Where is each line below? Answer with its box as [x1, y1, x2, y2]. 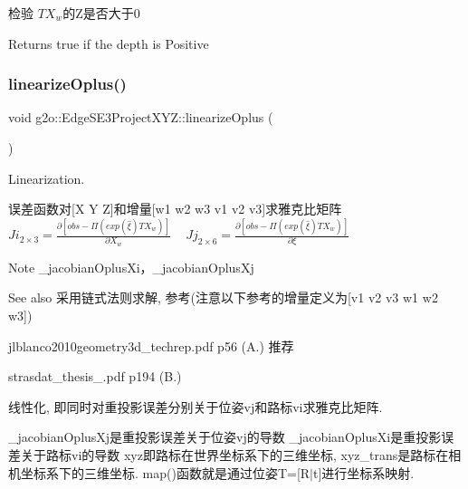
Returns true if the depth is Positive [8, 34, 209, 53]
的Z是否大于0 [62, 4, 140, 22]
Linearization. [8, 168, 85, 187]
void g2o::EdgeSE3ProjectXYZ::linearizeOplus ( [8, 108, 273, 127]
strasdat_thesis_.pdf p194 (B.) [8, 367, 182, 386]
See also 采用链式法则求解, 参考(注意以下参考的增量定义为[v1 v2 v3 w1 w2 [8, 288, 438, 307]
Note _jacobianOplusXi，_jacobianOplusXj [8, 257, 254, 276]
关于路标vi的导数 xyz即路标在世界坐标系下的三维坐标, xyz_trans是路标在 [20, 445, 449, 464]
